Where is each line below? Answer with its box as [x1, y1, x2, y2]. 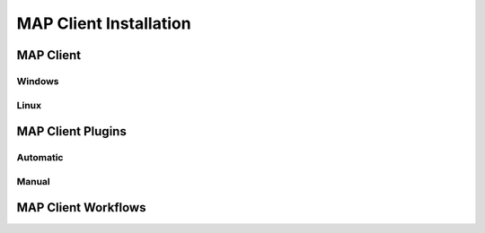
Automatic [16, 151, 64, 164]
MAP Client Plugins [16, 124, 128, 139]
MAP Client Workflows [16, 200, 146, 215]
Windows [16, 74, 59, 87]
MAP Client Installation [16, 13, 192, 33]
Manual [16, 175, 51, 187]
